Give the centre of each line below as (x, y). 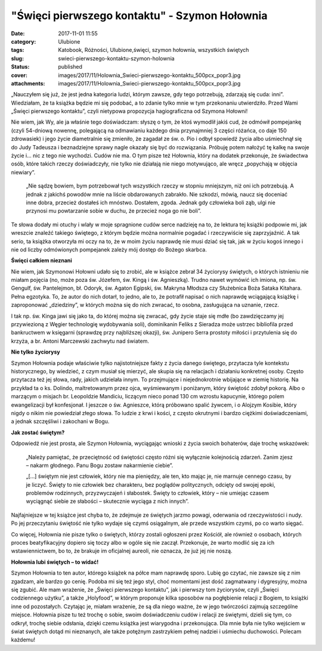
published (70, 67)
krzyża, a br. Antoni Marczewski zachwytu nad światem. (80, 341)
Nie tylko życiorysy (35, 352)
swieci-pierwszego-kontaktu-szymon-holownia (117, 58)
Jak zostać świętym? (38, 432)
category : (24, 41)
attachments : (28, 83)
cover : (19, 75)
